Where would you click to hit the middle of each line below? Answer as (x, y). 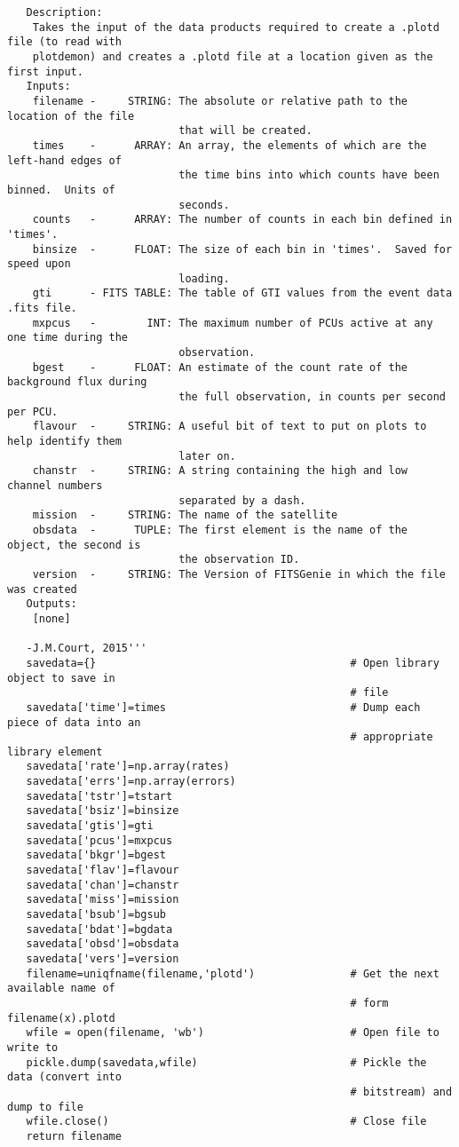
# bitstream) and (401, 1092)
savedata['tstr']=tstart (99, 796)
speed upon (39, 264)
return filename (74, 1136)
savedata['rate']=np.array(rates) (128, 767)
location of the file (71, 116)
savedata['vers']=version (103, 959)
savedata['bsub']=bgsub (96, 915)
